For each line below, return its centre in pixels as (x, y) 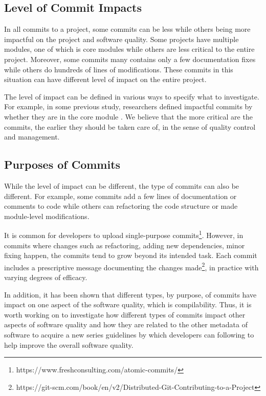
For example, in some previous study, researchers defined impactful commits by (128, 106)
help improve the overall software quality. (69, 344)
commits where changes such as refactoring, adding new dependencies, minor (125, 245)
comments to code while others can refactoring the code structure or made (121, 206)
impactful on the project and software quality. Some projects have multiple (121, 39)
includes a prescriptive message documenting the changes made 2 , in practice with (131, 266)
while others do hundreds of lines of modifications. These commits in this (119, 69)
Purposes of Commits (62, 164)
